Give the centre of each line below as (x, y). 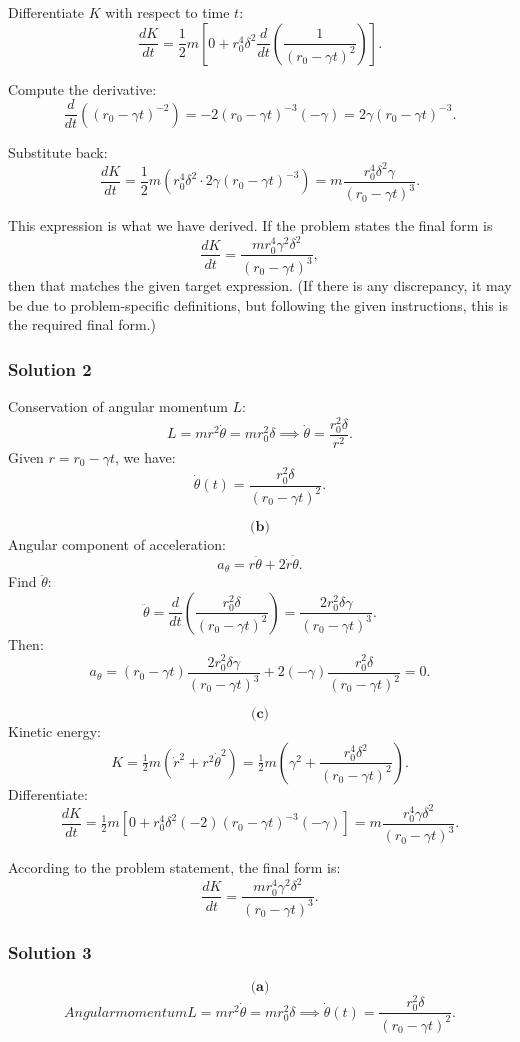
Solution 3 (50, 951)
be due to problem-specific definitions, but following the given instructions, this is (258, 304)
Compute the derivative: (82, 88)
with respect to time (167, 12)
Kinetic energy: (54, 731)
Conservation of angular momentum (118, 405)
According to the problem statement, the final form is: (174, 867)
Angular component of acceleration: (117, 543)
